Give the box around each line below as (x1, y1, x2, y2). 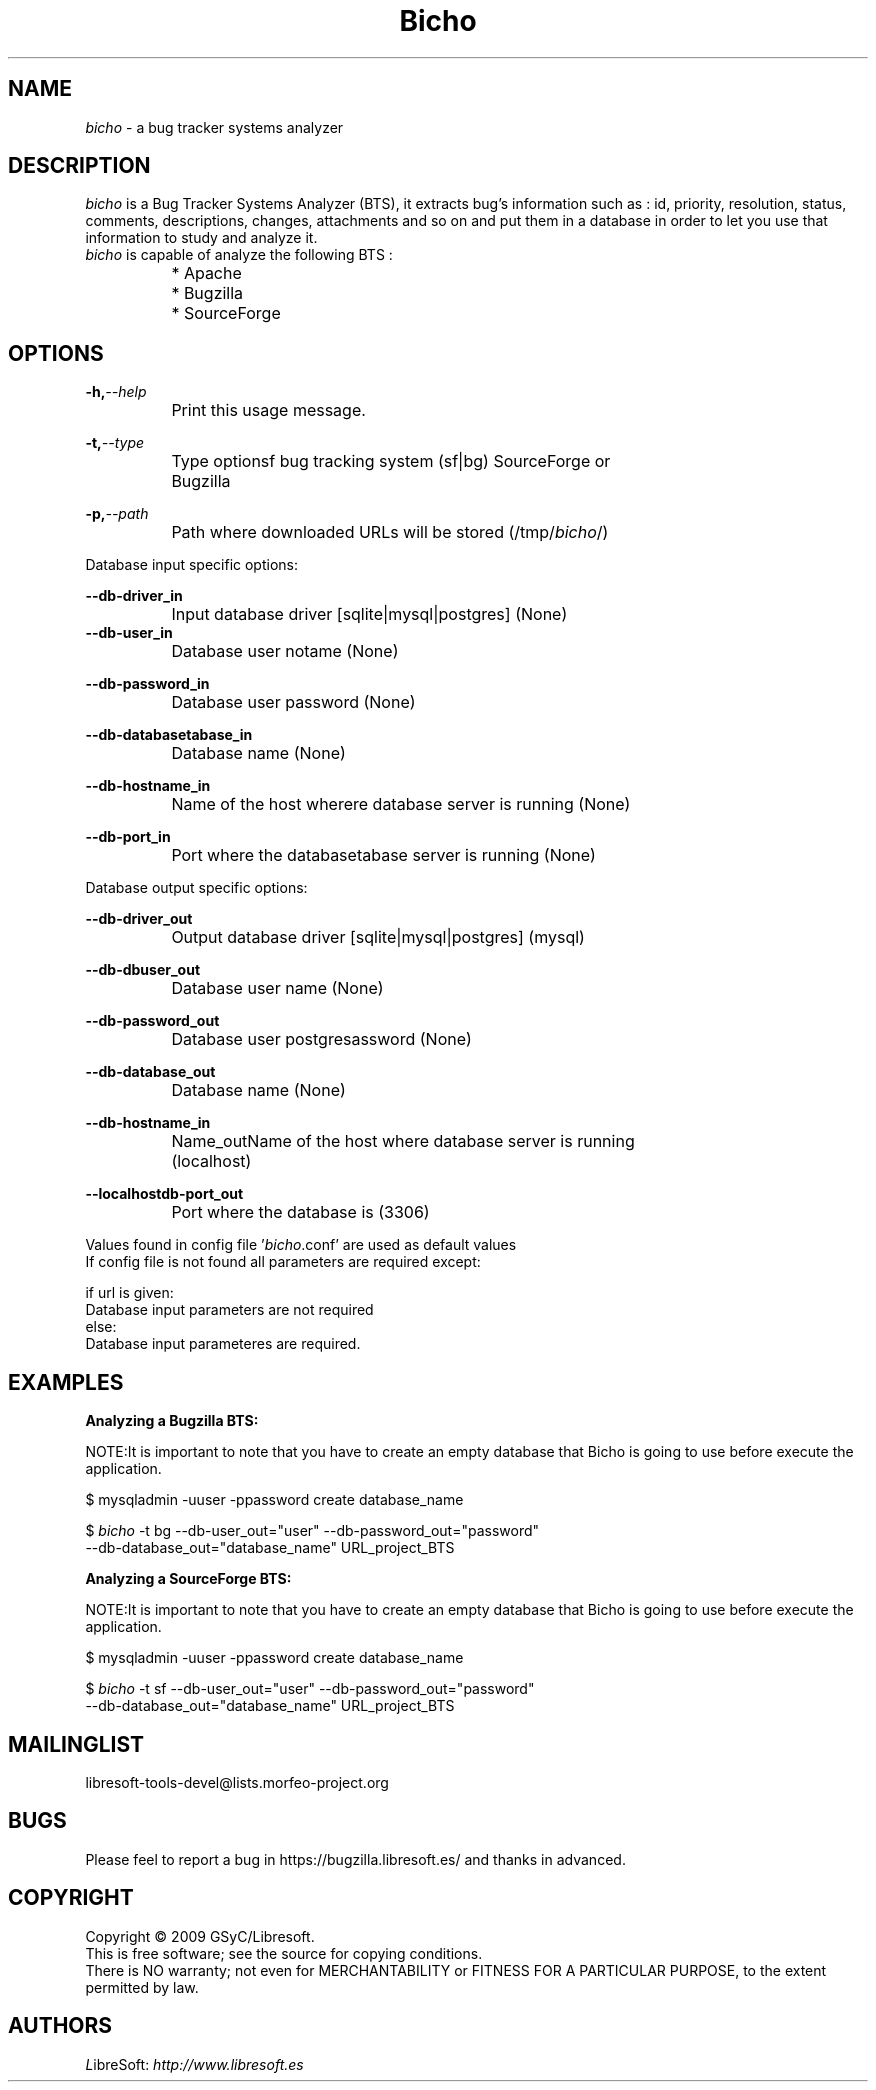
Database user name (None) (171, 978, 384, 999)
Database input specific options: (85, 556, 299, 574)
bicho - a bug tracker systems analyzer (85, 118, 344, 136)
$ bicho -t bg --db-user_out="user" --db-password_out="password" (85, 1522, 540, 1540)
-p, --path (85, 505, 149, 523)
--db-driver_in (85, 587, 183, 605)
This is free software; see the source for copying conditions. (85, 1944, 483, 1962)
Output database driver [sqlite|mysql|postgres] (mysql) (171, 927, 585, 948)
